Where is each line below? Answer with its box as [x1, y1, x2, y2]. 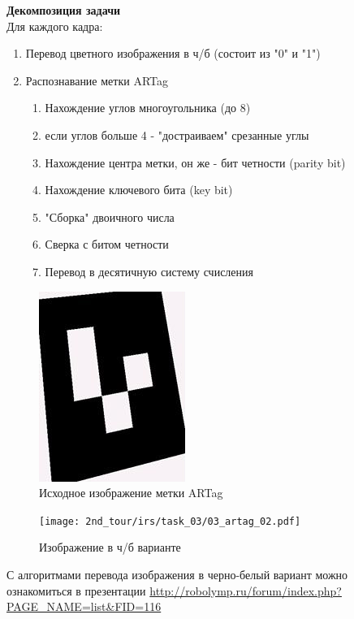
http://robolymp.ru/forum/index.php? [149, 582, 342, 599]
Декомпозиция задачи [6, 2, 121, 18]
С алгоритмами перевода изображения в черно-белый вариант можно [6, 565, 348, 582]
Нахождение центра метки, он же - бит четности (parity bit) [45, 154, 346, 171]
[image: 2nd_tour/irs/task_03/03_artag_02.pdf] [39, 515, 301, 527]
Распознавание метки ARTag [25, 71, 168, 89]
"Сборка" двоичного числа [45, 208, 175, 225]
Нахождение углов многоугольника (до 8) [45, 99, 251, 116]
